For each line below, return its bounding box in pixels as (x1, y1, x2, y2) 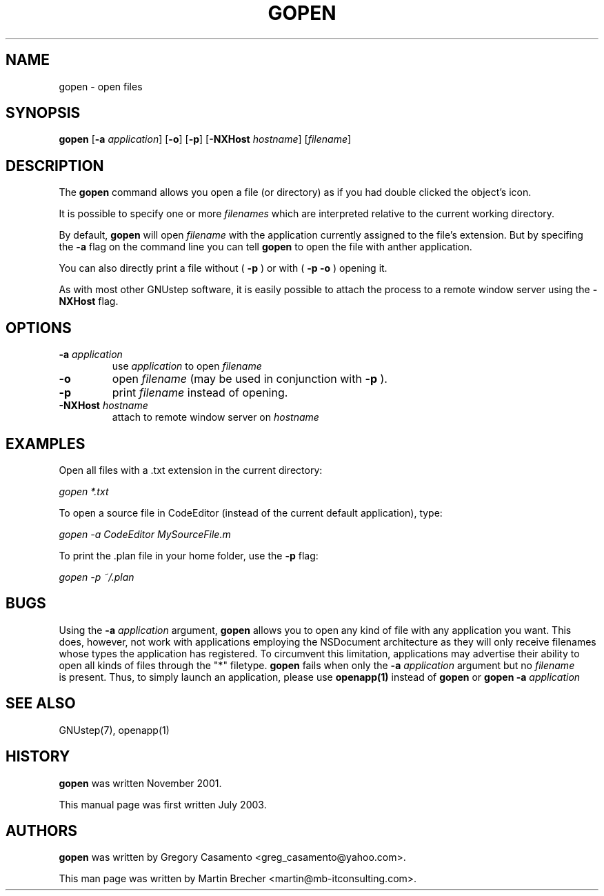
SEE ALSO (6, 695, 76, 713)
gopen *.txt (59, 485, 109, 497)
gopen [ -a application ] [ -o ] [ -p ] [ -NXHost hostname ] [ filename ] (59, 133, 352, 146)
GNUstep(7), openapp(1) (59, 724, 170, 736)
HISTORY (6, 748, 70, 766)
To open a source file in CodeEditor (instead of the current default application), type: (59, 506, 443, 519)
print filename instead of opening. (112, 386, 288, 400)
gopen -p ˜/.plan (59, 570, 134, 583)
